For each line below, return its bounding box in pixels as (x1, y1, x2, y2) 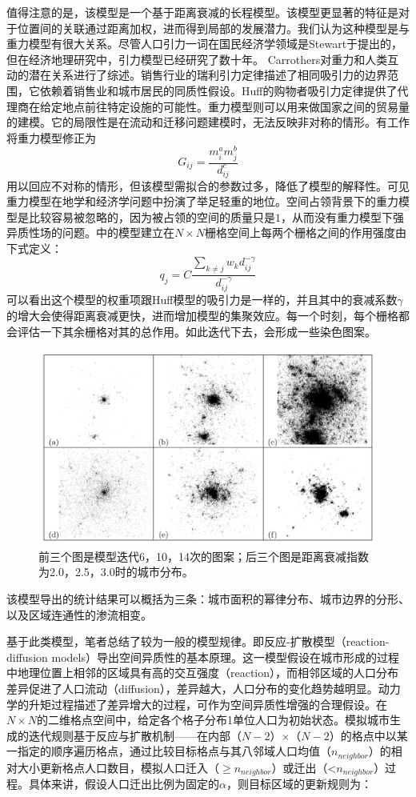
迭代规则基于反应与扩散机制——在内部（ (28, 727, 242, 743)
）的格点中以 (329, 727, 397, 743)
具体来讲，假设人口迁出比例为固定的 (28, 775, 219, 792)
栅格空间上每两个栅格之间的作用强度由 (205, 224, 407, 241)
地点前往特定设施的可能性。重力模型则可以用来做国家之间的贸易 (62, 98, 398, 114)
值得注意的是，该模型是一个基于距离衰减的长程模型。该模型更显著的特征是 (6, 4, 398, 20)
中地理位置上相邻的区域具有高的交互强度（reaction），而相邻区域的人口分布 (6, 664, 399, 681)
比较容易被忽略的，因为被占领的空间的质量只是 (28, 208, 275, 225)
